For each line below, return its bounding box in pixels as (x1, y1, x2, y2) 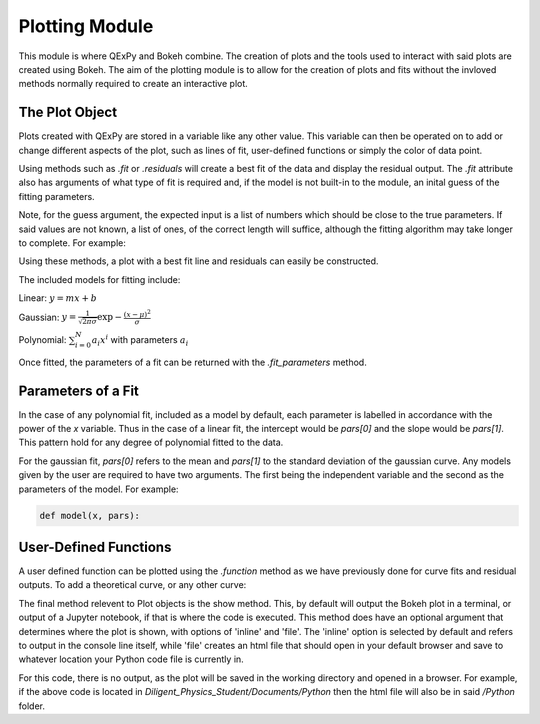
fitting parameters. (18, 190, 95, 202)
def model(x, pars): (39, 510, 140, 521)
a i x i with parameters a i (91, 333, 189, 348)
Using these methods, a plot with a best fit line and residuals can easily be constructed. (18, 255, 379, 267)
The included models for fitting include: (18, 273, 181, 285)
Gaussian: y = (18, 311, 77, 323)
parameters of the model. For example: (18, 483, 179, 495)
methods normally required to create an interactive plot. (18, 78, 249, 90)
